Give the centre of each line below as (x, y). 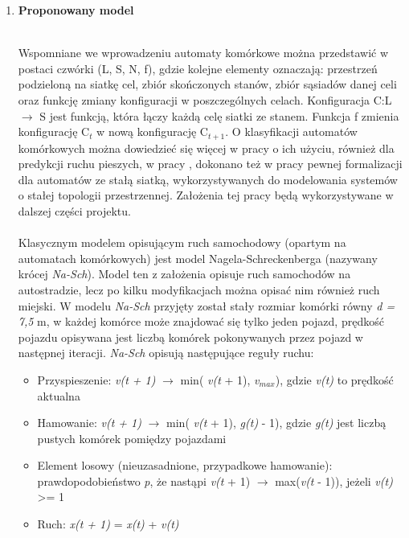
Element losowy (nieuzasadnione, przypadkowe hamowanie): (185, 465)
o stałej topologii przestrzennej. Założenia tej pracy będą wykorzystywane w (206, 195)
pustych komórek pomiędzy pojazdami (132, 438)
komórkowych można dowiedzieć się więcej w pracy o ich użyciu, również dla (206, 148)
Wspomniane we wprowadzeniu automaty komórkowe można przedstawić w (203, 53)
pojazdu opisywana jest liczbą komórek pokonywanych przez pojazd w (190, 337)
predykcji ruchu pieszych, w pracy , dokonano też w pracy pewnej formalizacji (210, 164)
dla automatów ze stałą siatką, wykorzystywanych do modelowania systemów (208, 179)
